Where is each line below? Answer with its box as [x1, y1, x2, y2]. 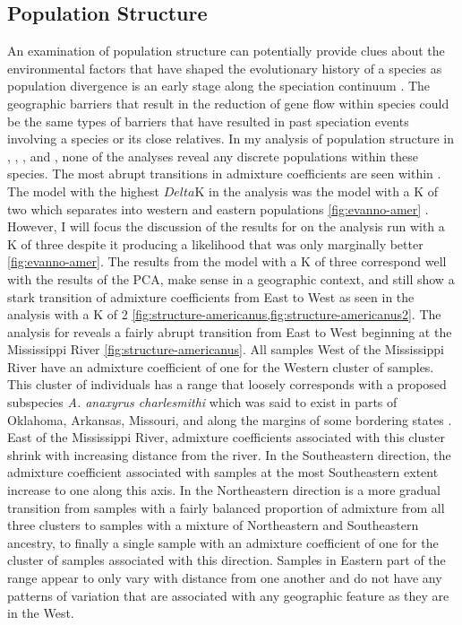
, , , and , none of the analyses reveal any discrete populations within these [7, 146, 418, 165]
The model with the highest [7, 181, 160, 200]
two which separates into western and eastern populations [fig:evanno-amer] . [7, 199, 429, 218]
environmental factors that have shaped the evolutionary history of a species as [7, 58, 442, 77]
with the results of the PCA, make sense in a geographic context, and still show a [7, 269, 455, 288]
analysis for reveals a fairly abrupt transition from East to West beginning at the [7, 322, 452, 341]
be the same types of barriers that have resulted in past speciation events [7, 111, 409, 130]
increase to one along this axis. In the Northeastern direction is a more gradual [7, 481, 441, 499]
